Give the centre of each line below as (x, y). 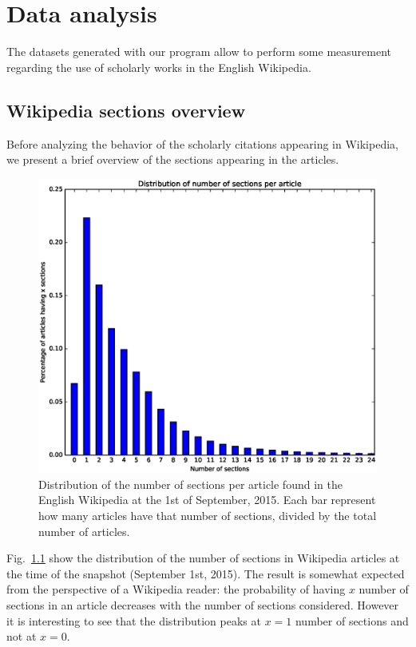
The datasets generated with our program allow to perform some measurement (199, 52)
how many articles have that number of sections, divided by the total (208, 515)
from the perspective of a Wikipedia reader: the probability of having (176, 589)
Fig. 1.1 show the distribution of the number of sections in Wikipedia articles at (203, 558)
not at (22, 636)
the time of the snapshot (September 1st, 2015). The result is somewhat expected (206, 573)
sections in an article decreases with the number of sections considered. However (203, 604)
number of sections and (352, 620)
